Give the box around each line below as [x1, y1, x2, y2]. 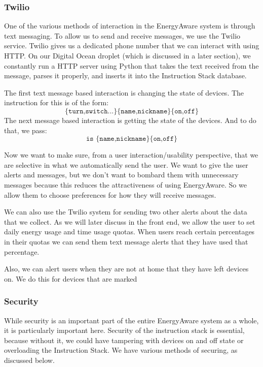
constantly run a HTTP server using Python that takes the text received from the [4, 60, 259, 71]
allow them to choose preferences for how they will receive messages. [4, 189, 216, 200]
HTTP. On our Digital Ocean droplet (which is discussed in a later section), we [4, 50, 251, 60]
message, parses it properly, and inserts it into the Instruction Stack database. [4, 70, 247, 81]
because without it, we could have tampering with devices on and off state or [4, 334, 244, 345]
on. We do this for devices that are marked [4, 273, 137, 284]
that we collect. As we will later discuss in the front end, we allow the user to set [4, 216, 255, 227]
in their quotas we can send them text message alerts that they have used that [4, 236, 248, 247]
